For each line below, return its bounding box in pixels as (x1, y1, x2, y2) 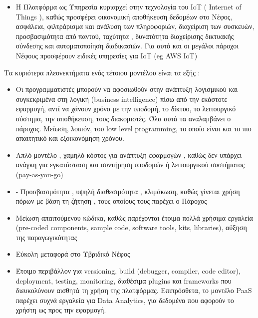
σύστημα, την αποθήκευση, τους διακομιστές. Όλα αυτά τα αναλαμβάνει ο (15, 113, 231, 123)
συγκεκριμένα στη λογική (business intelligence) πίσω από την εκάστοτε (15, 93, 228, 104)
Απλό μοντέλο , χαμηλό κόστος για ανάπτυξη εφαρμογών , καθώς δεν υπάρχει (15, 149, 242, 160)
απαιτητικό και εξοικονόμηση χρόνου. (15, 133, 124, 143)
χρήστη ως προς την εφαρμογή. (15, 305, 106, 315)
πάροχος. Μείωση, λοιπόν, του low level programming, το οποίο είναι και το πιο (15, 123, 252, 133)
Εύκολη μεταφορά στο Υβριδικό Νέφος (15, 249, 130, 259)
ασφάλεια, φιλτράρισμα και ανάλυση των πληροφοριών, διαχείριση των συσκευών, (15, 21, 255, 31)
